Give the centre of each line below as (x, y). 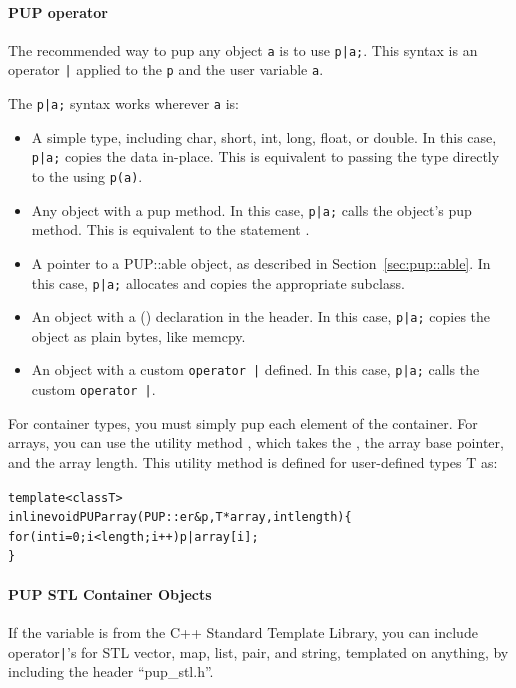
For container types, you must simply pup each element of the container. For (243, 422)
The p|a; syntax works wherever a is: (123, 103)
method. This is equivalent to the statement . (170, 229)
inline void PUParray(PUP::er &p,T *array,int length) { (180, 517)
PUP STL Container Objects (110, 593)
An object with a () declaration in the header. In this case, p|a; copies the (261, 316)
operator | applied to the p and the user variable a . (166, 69)
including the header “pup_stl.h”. (111, 671)
